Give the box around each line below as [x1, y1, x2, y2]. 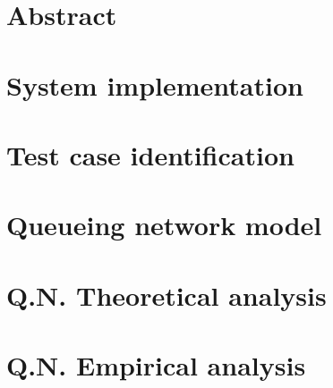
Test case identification [6, 136, 295, 173]
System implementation [6, 66, 303, 103]
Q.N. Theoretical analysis [6, 276, 327, 313]
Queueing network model [6, 207, 322, 243]
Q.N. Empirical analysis [6, 347, 306, 384]
